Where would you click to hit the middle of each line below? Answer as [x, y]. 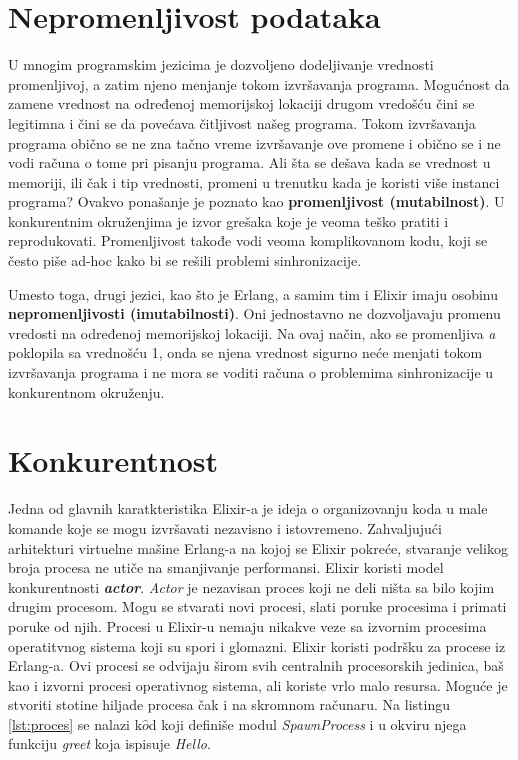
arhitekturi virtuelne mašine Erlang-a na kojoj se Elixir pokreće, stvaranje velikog [258, 547]
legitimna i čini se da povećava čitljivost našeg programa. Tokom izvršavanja [242, 122]
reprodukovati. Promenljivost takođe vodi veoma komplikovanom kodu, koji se [248, 240]
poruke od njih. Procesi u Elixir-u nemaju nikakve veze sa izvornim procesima [247, 625]
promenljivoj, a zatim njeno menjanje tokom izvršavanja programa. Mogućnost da [259, 83]
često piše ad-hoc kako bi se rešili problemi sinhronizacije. [185, 260]
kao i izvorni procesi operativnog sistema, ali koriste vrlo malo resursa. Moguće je [258, 684]
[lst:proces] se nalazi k [75, 723]
